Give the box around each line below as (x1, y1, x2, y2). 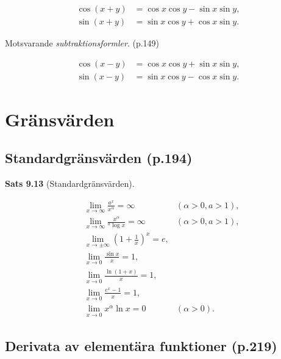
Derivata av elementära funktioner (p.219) (5, 336, 277, 355)
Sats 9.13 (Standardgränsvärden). (5, 177, 135, 190)
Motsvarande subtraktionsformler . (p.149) (5, 37, 160, 49)
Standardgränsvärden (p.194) (5, 148, 193, 167)
